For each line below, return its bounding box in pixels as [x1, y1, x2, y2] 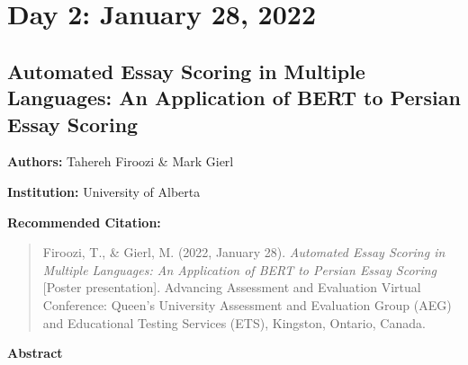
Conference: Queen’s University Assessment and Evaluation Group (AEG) [42, 295, 452, 314]
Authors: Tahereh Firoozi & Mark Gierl [7, 152, 234, 171]
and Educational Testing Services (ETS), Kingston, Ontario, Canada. [42, 313, 426, 332]
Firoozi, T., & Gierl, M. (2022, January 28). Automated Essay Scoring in [42, 243, 445, 262]
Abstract [7, 343, 63, 362]
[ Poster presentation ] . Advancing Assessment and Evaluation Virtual [42, 278, 421, 297]
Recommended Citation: [7, 212, 161, 231]
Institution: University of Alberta [7, 182, 201, 200]
